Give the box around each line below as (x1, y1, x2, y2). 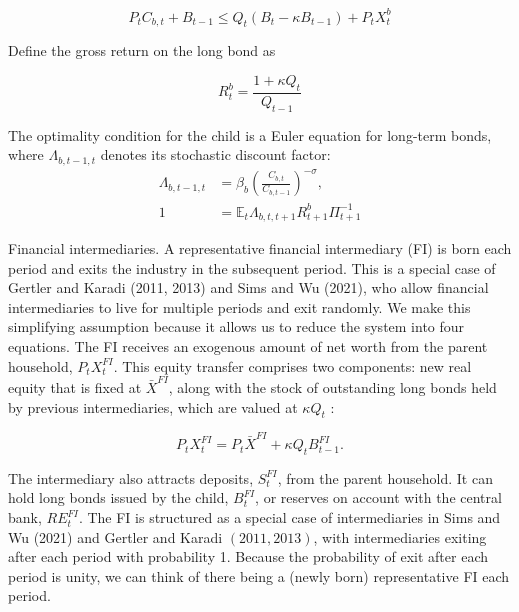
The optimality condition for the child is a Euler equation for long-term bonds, (8, 124, 492, 145)
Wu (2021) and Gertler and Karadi (8, 526, 223, 547)
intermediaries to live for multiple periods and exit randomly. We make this (8, 296, 471, 317)
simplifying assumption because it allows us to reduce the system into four (8, 316, 465, 337)
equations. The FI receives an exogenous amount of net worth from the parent (8, 336, 488, 357)
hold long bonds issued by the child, (8, 487, 229, 508)
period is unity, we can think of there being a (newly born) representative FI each (8, 565, 510, 586)
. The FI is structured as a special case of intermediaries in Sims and (78, 507, 501, 528)
